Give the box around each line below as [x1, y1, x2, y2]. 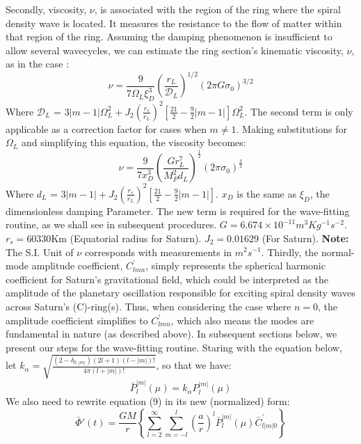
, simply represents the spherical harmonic [145, 258, 326, 273]
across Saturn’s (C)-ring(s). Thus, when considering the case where [6, 299, 291, 313]
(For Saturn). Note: [262, 230, 349, 245]
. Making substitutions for [236, 121, 347, 136]
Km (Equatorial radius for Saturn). [51, 230, 202, 245]
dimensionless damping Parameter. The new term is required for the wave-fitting [6, 203, 350, 218]
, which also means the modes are [170, 312, 314, 327]
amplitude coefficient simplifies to [6, 312, 148, 327]
